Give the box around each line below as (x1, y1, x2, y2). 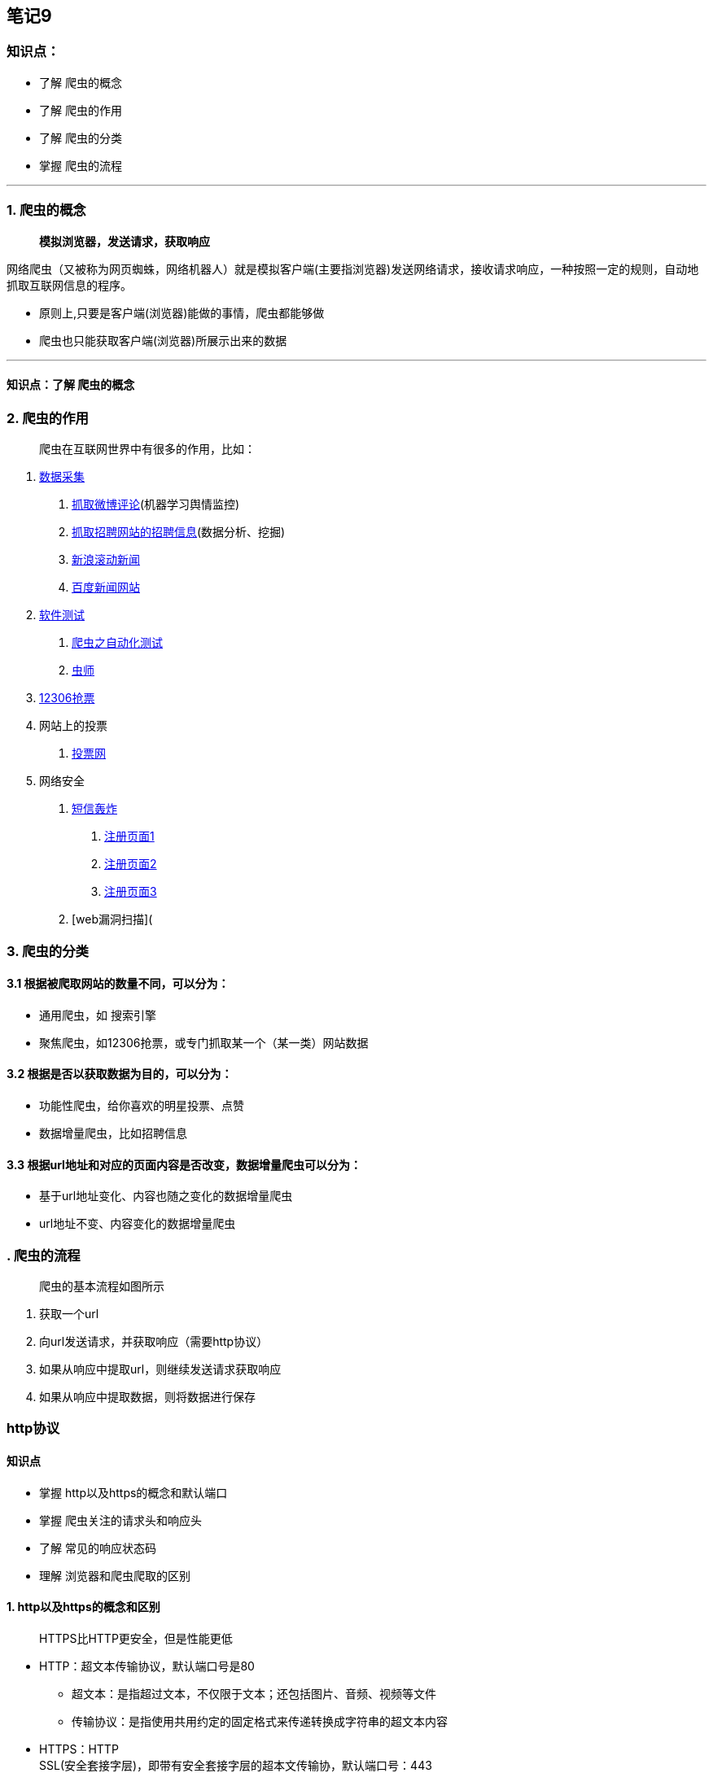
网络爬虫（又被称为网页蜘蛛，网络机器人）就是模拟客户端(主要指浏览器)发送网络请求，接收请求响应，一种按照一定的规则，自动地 (7, 261, 699, 276)
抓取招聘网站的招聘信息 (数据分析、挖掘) (72, 525, 286, 539)
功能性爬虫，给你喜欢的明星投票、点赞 (39, 1098, 244, 1112)
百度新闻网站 (72, 580, 140, 595)
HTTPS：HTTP (39, 1741, 119, 1756)
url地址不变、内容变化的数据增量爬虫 (39, 1216, 236, 1231)
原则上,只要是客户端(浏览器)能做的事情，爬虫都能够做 (39, 305, 325, 320)
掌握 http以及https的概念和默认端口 (39, 1485, 228, 1500)
